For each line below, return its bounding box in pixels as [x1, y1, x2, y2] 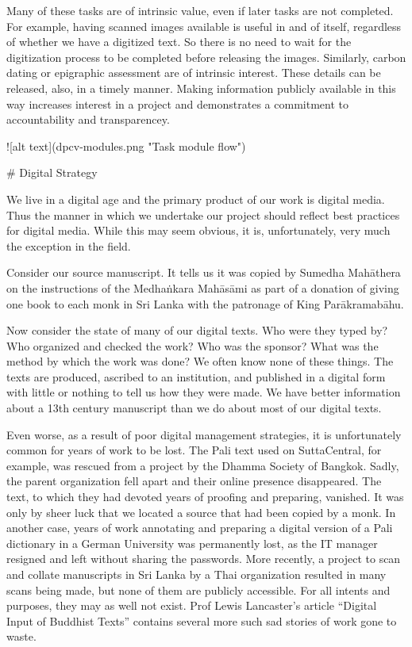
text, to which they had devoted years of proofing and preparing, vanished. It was [6, 488, 404, 505]
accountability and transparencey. [6, 111, 170, 128]
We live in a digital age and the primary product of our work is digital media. [6, 190, 385, 207]
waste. [6, 628, 37, 645]
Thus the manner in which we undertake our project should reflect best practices [6, 206, 400, 223]
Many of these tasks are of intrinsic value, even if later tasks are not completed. [6, 2, 394, 18]
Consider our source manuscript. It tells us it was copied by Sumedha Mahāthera [6, 264, 401, 281]
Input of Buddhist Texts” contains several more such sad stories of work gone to [6, 612, 397, 629]
